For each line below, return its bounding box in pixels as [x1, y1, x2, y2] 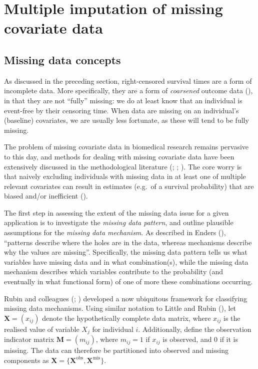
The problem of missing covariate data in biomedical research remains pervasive [4, 141, 249, 152]
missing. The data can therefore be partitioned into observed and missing [4, 345, 228, 355]
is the [223, 312, 240, 323]
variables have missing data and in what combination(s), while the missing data [4, 256, 248, 267]
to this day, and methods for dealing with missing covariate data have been [4, 151, 234, 161]
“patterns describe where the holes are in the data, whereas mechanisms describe [4, 237, 252, 247]
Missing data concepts [4, 52, 121, 67]
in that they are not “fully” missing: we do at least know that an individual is [4, 95, 242, 105]
